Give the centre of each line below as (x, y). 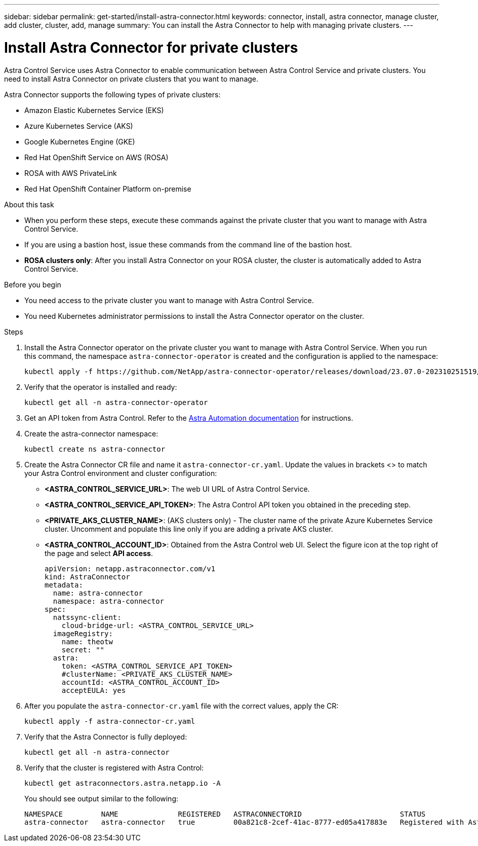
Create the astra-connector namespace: (91, 433)
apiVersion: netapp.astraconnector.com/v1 (130, 568)
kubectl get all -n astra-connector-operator (116, 402)
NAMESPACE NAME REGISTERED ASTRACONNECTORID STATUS (225, 814)
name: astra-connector (98, 593)
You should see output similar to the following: (102, 798)
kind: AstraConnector (87, 577)
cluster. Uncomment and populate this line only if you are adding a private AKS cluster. (189, 529)
